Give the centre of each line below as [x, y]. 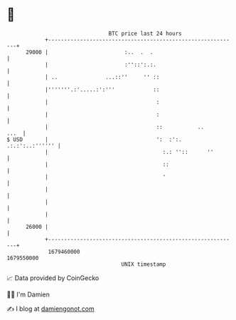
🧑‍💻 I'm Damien [28, 294]
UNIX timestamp [144, 264]
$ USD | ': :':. [94, 139]
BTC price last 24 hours [145, 33]
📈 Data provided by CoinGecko [53, 278]
